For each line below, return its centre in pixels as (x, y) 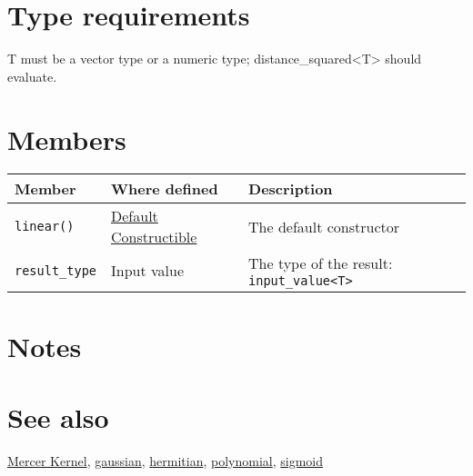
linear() (45, 227)
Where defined (165, 189)
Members (67, 139)
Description (291, 189)
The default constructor (324, 226)
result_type (56, 270)
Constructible (154, 237)
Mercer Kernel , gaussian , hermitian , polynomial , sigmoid (165, 460)
